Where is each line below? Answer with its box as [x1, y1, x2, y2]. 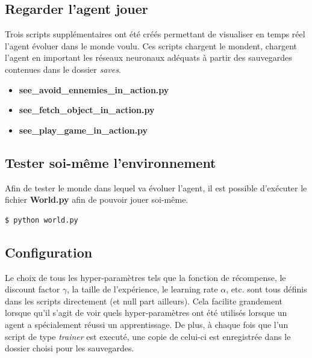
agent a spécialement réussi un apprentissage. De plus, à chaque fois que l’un [5, 318, 289, 330]
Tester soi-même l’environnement [5, 153, 216, 171]
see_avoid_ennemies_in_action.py [19, 83, 169, 96]
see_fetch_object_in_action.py [19, 103, 155, 116]
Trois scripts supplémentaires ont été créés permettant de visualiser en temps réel [5, 28, 305, 40]
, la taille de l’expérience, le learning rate [67, 283, 218, 295]
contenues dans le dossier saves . [5, 63, 121, 75]
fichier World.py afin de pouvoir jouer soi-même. [5, 193, 189, 206]
